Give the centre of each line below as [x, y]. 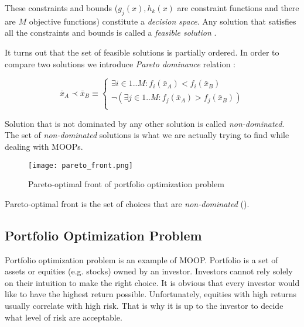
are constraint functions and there [238, 8]
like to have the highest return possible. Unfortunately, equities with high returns [151, 294]
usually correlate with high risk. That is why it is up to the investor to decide [144, 305]
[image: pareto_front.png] [81, 165]
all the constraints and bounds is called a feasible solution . [111, 32]
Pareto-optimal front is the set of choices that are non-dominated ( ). [127, 203]
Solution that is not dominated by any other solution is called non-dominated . [145, 123]
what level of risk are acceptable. [64, 317]
